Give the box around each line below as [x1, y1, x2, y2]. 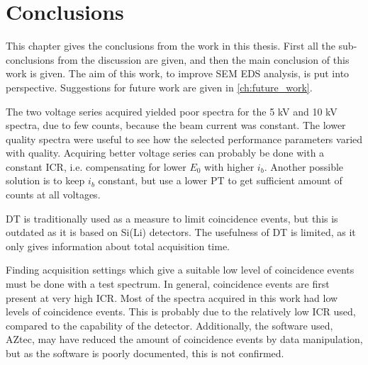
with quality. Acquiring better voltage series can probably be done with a [6, 145, 325, 160]
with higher [204, 159, 255, 174]
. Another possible [264, 159, 344, 174]
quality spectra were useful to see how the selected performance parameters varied [6, 131, 363, 146]
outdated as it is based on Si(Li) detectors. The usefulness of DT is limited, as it [6, 225, 356, 240]
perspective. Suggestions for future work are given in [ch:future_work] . [6, 79, 313, 94]
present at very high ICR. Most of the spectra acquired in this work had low [6, 290, 338, 305]
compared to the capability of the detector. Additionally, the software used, [6, 318, 333, 332]
